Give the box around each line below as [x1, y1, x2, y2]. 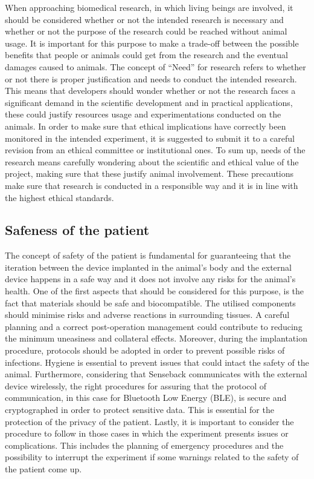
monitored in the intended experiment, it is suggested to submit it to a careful [5, 131, 295, 144]
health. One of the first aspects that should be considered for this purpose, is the [5, 285, 304, 297]
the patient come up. [5, 462, 82, 475]
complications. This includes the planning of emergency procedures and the [5, 438, 284, 451]
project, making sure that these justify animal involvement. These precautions [5, 167, 294, 180]
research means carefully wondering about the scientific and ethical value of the [5, 155, 299, 168]
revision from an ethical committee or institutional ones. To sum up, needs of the [5, 144, 306, 156]
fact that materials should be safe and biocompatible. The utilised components [5, 296, 296, 309]
